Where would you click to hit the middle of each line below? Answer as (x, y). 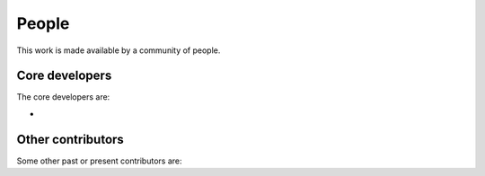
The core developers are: (63, 97)
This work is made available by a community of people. (119, 50)
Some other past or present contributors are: (99, 161)
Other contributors (71, 139)
